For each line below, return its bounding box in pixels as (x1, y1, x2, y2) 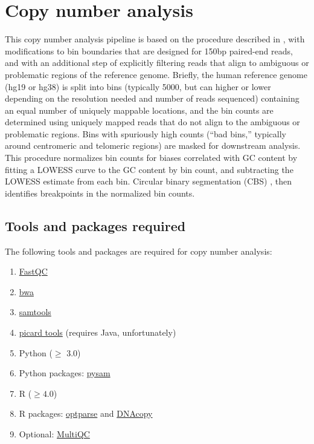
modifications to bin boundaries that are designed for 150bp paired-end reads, (5, 44, 293, 57)
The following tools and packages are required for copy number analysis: (5, 244, 272, 257)
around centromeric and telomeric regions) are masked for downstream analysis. (5, 139, 301, 152)
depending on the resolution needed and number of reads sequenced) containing (5, 92, 300, 105)
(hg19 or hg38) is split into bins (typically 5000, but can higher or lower (5, 80, 271, 93)
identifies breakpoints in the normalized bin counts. (5, 186, 195, 199)
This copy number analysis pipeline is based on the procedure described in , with (5, 33, 305, 45)
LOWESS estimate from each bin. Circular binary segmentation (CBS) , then (5, 175, 292, 188)
